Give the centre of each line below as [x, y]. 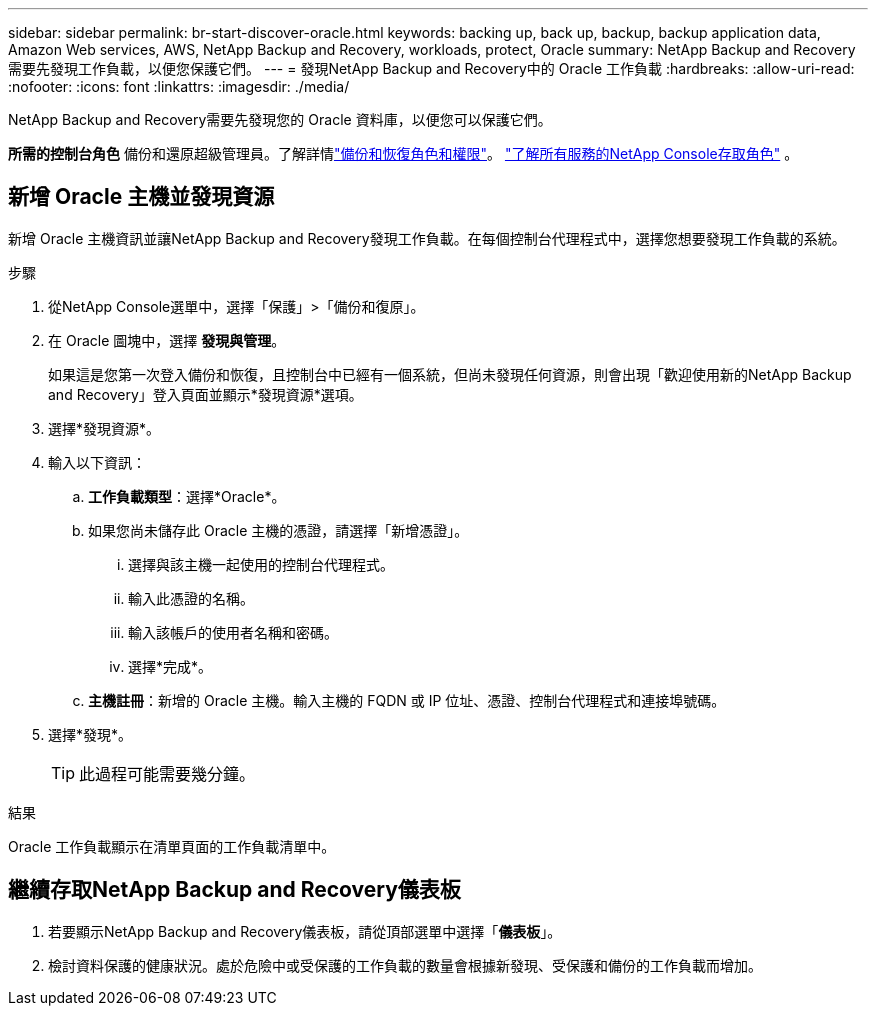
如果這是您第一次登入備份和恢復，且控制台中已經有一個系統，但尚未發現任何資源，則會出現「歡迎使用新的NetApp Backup [450, 374]
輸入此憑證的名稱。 [191, 598]
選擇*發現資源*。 [104, 428]
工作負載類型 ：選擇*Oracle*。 [187, 496]
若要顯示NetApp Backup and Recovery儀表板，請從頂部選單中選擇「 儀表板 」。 [305, 931]
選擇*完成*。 [170, 666]
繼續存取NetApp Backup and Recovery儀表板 [234, 890]
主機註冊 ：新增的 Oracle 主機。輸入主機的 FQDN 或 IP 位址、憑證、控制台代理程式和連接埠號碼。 [407, 700]
